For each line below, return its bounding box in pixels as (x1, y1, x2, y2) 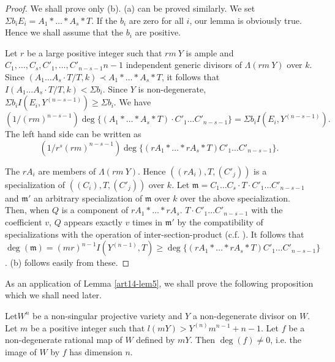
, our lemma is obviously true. (189, 13, 302, 26)
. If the (91, 13, 118, 26)
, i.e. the (270, 333, 301, 346)
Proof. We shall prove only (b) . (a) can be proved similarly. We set (5, 2, 255, 14)
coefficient (5, 215, 42, 228)
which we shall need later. (5, 288, 102, 301)
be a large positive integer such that (27, 46, 162, 59)
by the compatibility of (177, 215, 263, 228)
